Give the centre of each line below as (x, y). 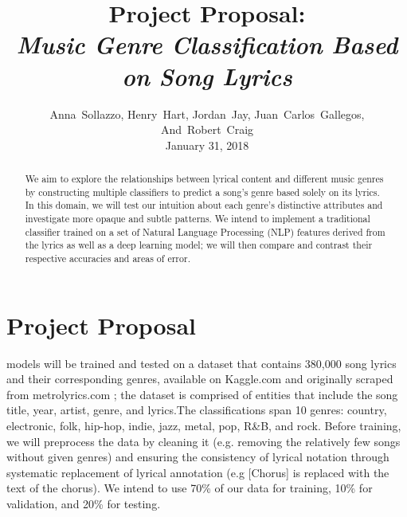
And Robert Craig (207, 129)
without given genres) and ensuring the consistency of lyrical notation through (198, 457)
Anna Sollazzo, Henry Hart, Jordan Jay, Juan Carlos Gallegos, (207, 114)
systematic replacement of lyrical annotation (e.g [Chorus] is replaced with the (198, 472)
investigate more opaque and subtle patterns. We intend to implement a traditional (198, 219)
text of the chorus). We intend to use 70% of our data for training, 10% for (190, 488)
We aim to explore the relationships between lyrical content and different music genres (204, 179)
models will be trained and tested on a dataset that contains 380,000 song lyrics (202, 363)
